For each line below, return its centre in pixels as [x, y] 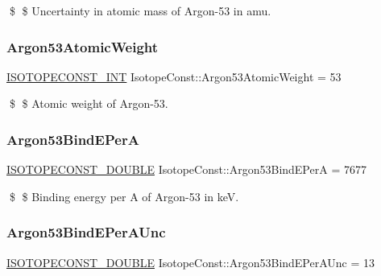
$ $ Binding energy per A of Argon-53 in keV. [124, 196]
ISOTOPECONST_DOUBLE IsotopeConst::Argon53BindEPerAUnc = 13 [191, 262]
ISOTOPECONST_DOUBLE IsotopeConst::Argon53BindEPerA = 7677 [186, 169]
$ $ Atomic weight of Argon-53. [89, 103]
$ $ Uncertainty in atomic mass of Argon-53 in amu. [140, 10]
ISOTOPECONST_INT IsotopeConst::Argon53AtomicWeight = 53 [174, 76]
